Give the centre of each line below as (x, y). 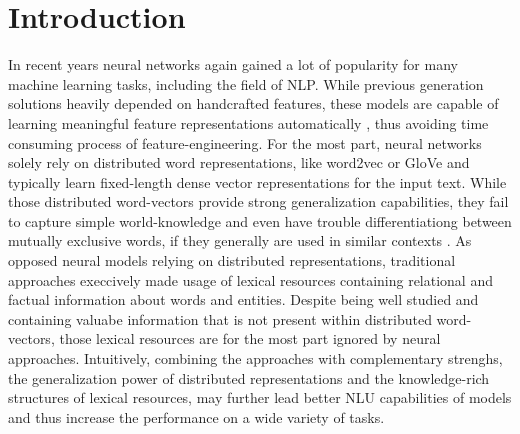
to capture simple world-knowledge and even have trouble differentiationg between (260, 220)
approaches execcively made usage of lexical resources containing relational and (250, 279)
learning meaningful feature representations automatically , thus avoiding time (248, 122)
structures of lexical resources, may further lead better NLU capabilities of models (260, 397)
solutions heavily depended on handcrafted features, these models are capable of (253, 103)
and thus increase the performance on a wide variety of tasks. (196, 416)
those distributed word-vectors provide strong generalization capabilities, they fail (258, 201)
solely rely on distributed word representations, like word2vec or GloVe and (239, 162)
